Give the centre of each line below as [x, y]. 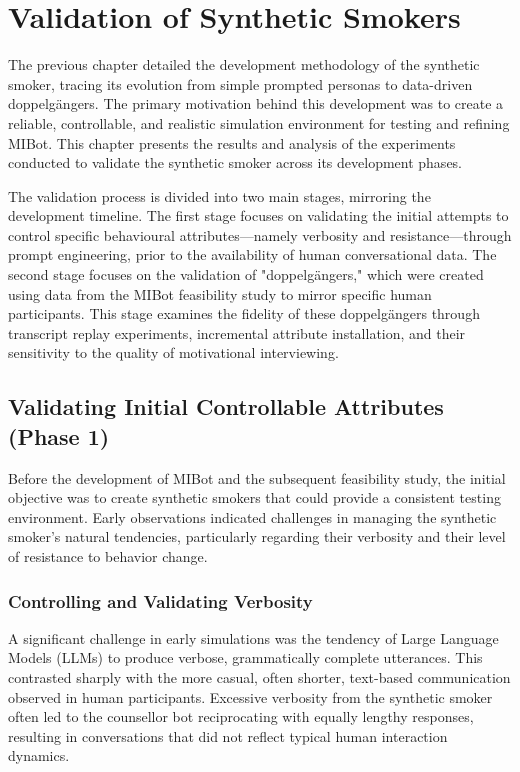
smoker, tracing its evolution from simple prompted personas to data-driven [240, 83]
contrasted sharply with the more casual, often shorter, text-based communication [259, 677]
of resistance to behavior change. [108, 556]
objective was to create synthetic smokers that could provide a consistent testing [254, 497]
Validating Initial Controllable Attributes [226, 406]
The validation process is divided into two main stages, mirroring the [219, 195]
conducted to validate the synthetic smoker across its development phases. [235, 162]
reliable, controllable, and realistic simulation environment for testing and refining [259, 122]
